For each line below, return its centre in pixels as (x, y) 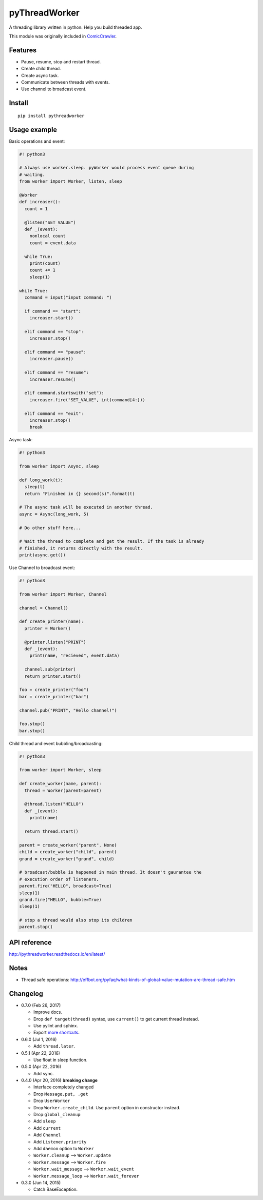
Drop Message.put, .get (61, 1094)
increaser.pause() (51, 359)
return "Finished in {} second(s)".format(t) (80, 493)
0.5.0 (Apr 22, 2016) (41, 1067)
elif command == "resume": (57, 373)
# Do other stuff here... (50, 528)
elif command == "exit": (54, 413)
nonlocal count (47, 236)
